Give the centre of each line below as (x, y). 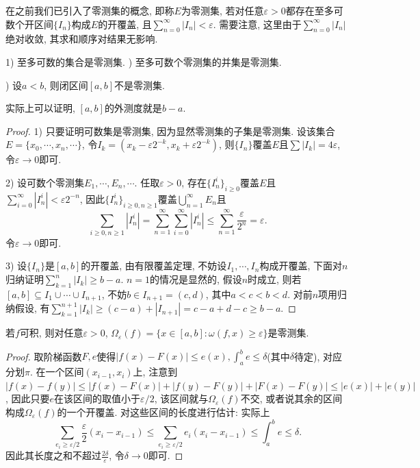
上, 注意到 (155, 372)
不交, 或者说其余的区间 (291, 398)
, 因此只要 (28, 398)
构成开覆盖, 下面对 (301, 266)
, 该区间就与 (181, 398)
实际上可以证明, (40, 108)
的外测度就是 (133, 108)
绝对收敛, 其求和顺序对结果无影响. (82, 39)
